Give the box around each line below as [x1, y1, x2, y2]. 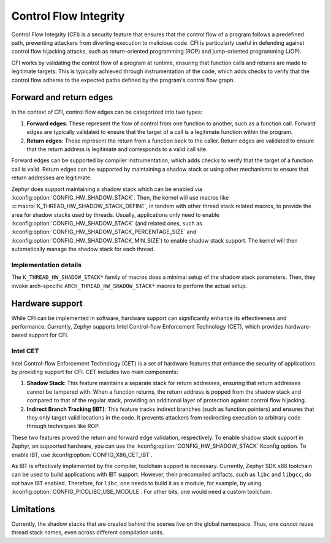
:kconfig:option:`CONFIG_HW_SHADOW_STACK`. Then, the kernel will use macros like [11, 193, 229, 201]
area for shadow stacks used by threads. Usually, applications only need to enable [11, 211, 220, 218]
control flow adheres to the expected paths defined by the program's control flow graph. [11, 76, 235, 84]
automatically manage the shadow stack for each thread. [11, 246, 156, 253]
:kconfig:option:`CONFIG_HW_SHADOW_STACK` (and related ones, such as [11, 220, 202, 227]
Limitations [11, 504, 55, 514]
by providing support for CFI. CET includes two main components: [11, 369, 178, 376]
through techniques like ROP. [26, 423, 101, 430]
